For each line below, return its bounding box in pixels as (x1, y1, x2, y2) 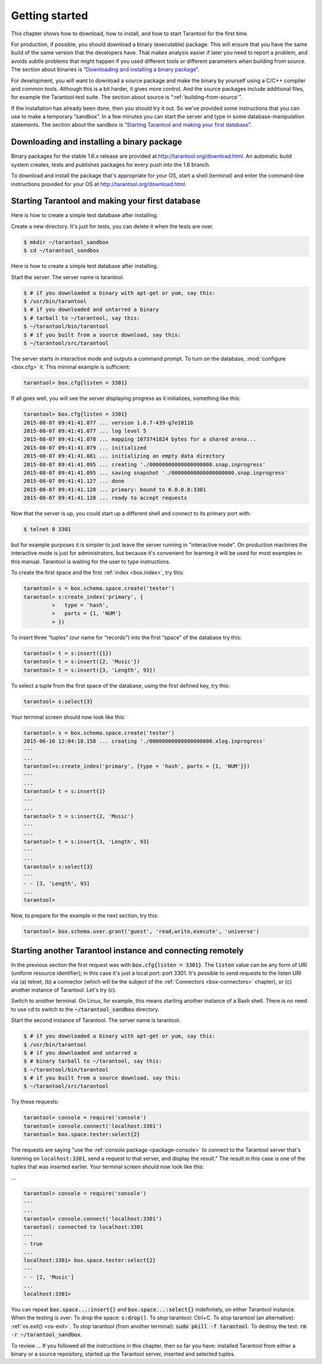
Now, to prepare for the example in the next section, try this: (11, 912, 159, 919)
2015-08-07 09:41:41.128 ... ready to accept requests (23, 495, 187, 502)
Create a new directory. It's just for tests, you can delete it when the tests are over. (11, 222, 214, 230)
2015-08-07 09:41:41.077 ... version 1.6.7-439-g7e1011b (23, 419, 194, 426)
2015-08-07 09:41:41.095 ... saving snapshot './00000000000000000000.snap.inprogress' (23, 469, 288, 476)
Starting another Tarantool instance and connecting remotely (11, 945, 244, 956)
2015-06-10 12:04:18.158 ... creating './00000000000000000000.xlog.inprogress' (23, 737, 266, 744)
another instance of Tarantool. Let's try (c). (11, 986, 117, 993)
